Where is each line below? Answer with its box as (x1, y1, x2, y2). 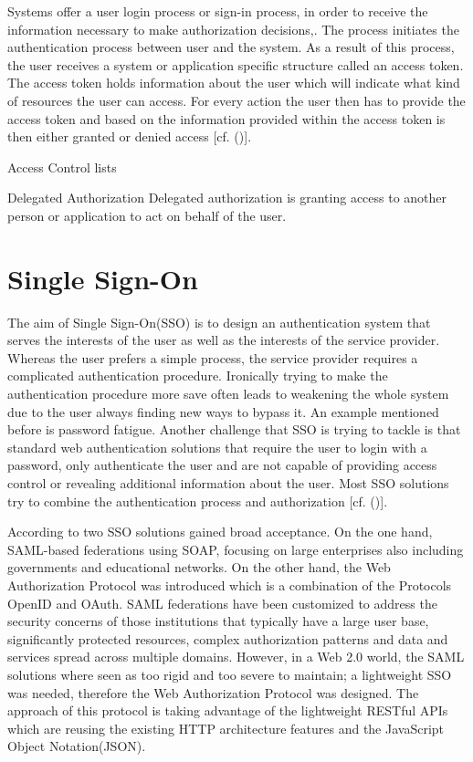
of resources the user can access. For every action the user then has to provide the (7, 90, 466, 110)
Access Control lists (7, 157, 117, 176)
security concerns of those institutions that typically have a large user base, (7, 611, 429, 631)
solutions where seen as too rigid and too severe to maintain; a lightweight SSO (7, 664, 452, 684)
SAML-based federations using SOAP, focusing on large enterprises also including (7, 539, 464, 558)
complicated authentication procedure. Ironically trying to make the (7, 366, 388, 385)
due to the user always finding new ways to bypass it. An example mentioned (7, 402, 439, 421)
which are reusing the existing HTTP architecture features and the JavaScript (7, 718, 445, 737)
